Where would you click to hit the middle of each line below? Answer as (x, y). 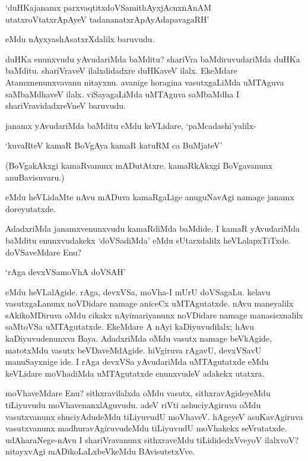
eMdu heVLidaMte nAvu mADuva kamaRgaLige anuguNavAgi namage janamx (150, 197)
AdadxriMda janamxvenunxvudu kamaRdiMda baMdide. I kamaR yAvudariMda (153, 228)
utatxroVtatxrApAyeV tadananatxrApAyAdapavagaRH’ (107, 19)
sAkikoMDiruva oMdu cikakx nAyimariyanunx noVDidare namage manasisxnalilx (154, 315)
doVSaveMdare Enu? (44, 252)
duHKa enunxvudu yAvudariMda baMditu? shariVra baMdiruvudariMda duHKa (153, 59)
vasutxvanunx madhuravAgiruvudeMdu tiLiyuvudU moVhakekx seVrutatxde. (146, 428)
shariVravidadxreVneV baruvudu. (66, 105)
